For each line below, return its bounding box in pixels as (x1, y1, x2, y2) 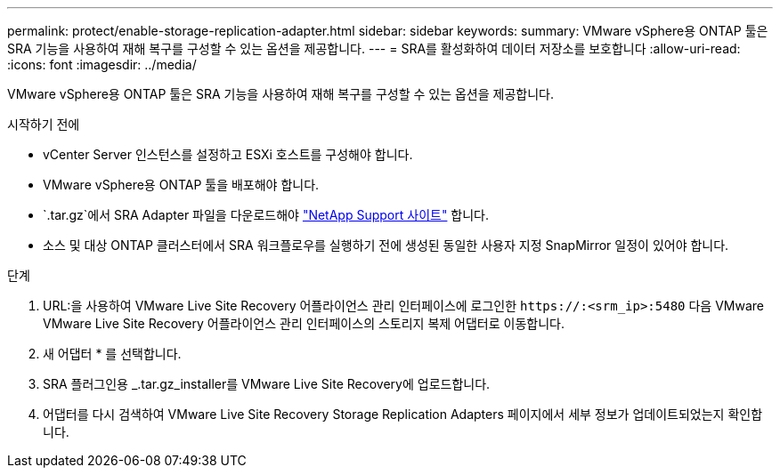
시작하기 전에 (7, 117, 80, 132)
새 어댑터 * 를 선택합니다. (43, 346, 182, 361)
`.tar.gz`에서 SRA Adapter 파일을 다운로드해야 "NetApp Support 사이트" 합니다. (43, 207, 490, 222)
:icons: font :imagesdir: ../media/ (7, 57, 197, 72)
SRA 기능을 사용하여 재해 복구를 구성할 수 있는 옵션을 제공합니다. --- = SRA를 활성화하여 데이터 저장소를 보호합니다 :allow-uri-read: (7, 41, 741, 56)
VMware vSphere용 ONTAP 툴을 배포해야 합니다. (43, 177, 320, 192)
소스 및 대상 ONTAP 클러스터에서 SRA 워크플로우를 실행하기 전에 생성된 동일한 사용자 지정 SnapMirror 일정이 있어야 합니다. (43, 237, 729, 253)
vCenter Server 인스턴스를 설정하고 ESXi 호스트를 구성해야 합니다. (43, 147, 413, 162)
